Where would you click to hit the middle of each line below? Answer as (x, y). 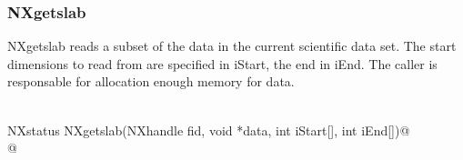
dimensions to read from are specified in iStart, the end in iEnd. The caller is (222, 63)
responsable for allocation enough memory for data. (151, 81)
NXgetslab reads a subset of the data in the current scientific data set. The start (232, 46)
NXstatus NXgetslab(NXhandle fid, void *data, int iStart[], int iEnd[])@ (209, 130)
